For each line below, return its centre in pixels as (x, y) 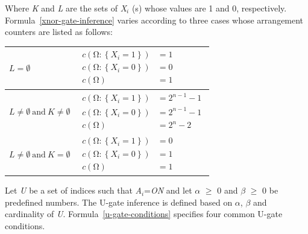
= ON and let (168, 190)
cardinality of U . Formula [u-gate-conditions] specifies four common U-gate (144, 214)
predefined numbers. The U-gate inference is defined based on (119, 202)
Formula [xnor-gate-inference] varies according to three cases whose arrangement (154, 20)
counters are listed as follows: (59, 32)
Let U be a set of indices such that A (73, 190)
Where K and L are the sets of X (66, 8)
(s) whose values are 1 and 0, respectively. (209, 8)
